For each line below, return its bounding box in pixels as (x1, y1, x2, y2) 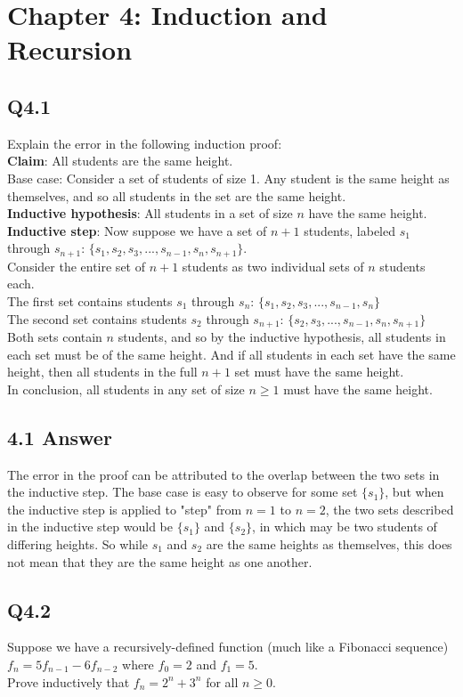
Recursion (7, 31, 133, 68)
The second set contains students (7, 309, 187, 328)
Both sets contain (7, 328, 102, 346)
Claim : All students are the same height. (7, 151, 233, 170)
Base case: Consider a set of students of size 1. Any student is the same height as (7, 168, 450, 187)
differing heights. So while (7, 534, 149, 553)
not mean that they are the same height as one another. (7, 552, 313, 571)
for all (206, 672, 239, 691)
